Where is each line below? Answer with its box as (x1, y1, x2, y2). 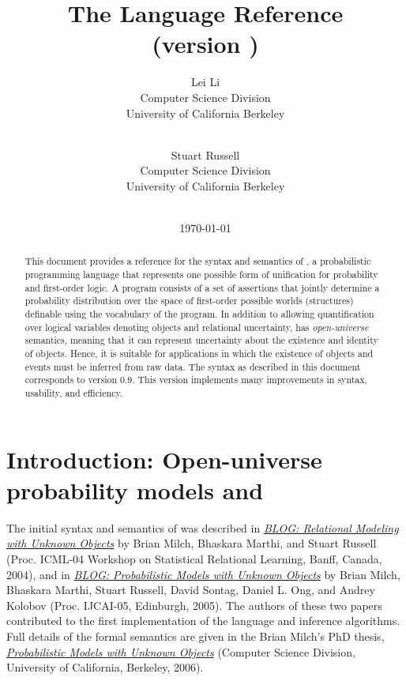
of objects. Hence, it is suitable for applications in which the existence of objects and (24, 347, 374, 360)
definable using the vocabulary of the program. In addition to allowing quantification (24, 307, 374, 321)
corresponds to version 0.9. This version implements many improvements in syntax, (24, 373, 367, 386)
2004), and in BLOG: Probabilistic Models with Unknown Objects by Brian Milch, (6, 566, 400, 582)
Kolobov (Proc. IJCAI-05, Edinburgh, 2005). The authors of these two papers (6, 596, 382, 613)
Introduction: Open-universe (6, 442, 322, 475)
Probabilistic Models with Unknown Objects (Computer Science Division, (6, 643, 355, 660)
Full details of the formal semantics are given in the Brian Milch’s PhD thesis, (6, 627, 385, 644)
